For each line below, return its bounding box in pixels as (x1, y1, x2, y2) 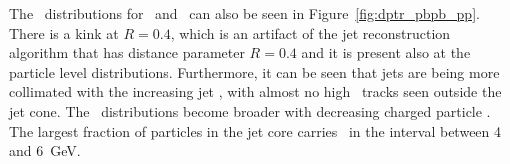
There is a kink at (9, 22, 119, 43)
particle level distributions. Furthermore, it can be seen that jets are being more (9, 61, 500, 82)
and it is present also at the (301, 42, 471, 63)
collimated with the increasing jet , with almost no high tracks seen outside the (9, 81, 502, 102)
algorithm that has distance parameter (9, 42, 245, 63)
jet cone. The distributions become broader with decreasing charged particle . (9, 100, 491, 121)
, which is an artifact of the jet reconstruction (170, 22, 451, 43)
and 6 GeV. (9, 140, 81, 161)
